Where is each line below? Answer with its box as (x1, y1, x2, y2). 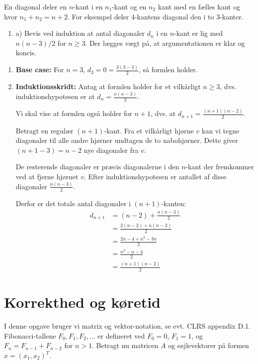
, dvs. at (151, 108, 176, 119)
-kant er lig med (174, 28, 223, 38)
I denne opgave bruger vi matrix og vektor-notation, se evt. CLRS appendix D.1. (4, 321, 251, 331)
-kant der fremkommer (185, 161, 254, 172)
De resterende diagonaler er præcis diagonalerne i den (15, 161, 179, 172)
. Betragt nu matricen (91, 340, 159, 351)
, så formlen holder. (138, 64, 198, 75)
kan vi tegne (201, 125, 240, 135)
